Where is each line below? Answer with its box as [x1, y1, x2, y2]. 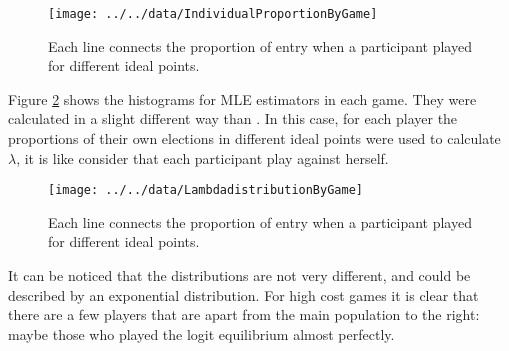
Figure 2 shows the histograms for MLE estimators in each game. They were [8, 88, 477, 109]
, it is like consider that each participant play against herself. [16, 147, 389, 168]
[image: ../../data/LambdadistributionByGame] [48, 183, 363, 198]
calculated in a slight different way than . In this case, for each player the [8, 108, 458, 129]
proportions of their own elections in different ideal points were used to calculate [8, 128, 501, 149]
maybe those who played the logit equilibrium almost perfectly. [8, 323, 395, 344]
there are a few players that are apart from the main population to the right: [8, 304, 480, 325]
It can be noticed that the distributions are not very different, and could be [8, 265, 471, 286]
